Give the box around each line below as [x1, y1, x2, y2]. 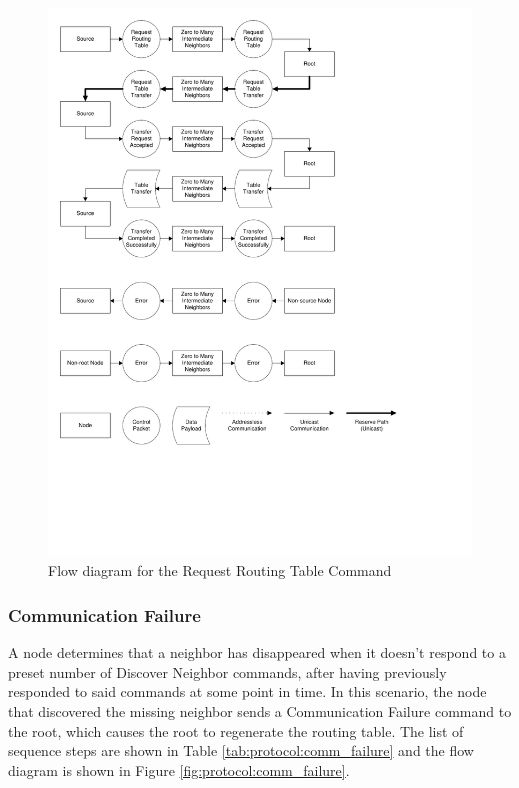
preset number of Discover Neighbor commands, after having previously [8, 661, 447, 682]
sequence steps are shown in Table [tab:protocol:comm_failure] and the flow [8, 740, 474, 761]
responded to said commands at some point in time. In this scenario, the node [8, 681, 487, 702]
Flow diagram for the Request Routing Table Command [48, 560, 392, 581]
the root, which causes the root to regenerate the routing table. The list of [8, 720, 464, 741]
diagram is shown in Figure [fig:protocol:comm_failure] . [8, 759, 350, 780]
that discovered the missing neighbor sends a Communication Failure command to [8, 701, 512, 722]
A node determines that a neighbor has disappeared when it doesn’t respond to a [8, 642, 506, 663]
